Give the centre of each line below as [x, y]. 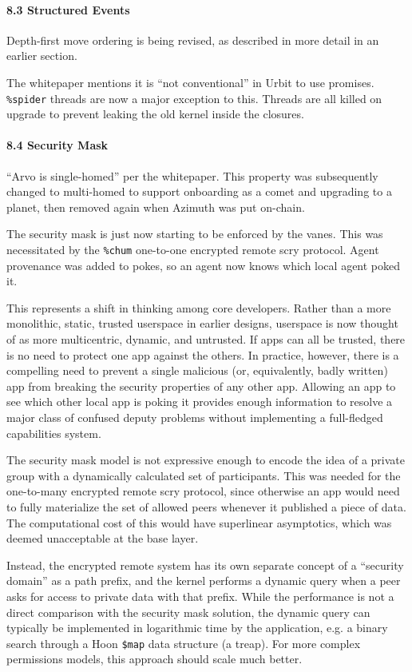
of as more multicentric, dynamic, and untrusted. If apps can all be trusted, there [206, 339]
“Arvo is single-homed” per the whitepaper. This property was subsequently [192, 175]
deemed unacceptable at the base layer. [103, 538]
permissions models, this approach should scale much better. [154, 659]
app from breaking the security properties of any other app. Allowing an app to [201, 386]
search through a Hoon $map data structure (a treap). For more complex [184, 643]
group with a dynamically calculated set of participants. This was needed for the [204, 475]
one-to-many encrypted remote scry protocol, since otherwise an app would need [203, 491]
